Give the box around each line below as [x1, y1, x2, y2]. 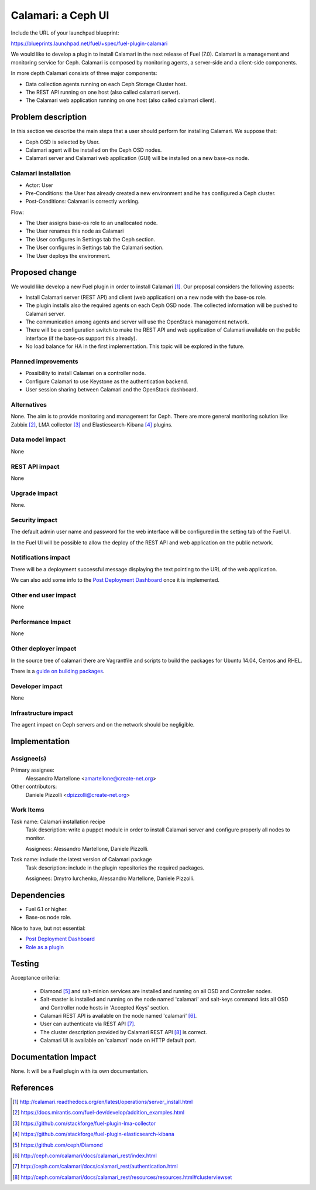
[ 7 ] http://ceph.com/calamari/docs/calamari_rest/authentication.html [12, 1163, 178, 1170]
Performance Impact [11, 618, 71, 626]
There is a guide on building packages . [11, 668, 105, 675]
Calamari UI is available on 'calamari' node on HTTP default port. [40, 1037, 197, 1044]
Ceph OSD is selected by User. [25, 138, 100, 145]
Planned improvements [11, 357, 78, 366]
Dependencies [11, 890, 66, 900]
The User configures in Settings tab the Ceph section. [25, 236, 156, 243]
